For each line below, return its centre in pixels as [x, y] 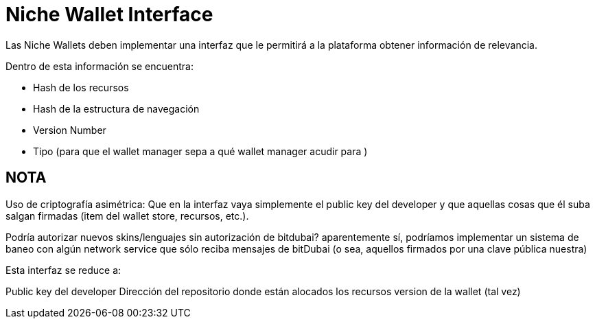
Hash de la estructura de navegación [116, 108]
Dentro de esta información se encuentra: [100, 66]
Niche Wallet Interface [109, 14]
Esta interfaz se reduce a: [63, 270]
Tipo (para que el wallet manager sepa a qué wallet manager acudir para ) [200, 151]
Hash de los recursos [81, 87]
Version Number [70, 130]
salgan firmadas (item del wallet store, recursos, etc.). [127, 216]
